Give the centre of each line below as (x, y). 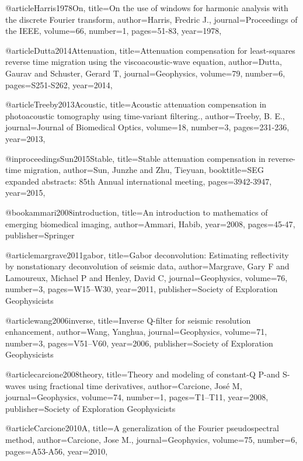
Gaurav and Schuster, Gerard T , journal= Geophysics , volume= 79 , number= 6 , (145, 73)
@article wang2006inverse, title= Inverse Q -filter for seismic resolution (128, 320)
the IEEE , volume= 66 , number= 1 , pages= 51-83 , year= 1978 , (114, 31)
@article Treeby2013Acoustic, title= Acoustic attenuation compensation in (136, 104)
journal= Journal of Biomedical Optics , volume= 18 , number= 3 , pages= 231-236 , (147, 127)
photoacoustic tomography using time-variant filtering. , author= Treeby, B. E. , (145, 115)
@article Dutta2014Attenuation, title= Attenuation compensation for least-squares (150, 50)
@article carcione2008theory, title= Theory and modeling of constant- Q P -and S (146, 374)
